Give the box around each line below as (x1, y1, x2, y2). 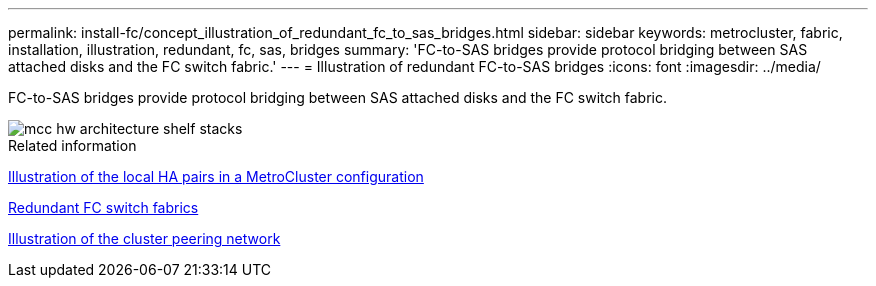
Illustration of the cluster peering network (8, 230, 281, 247)
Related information (8, 137, 137, 154)
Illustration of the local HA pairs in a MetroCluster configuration (8, 168, 424, 185)
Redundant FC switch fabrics (8, 199, 199, 216)
